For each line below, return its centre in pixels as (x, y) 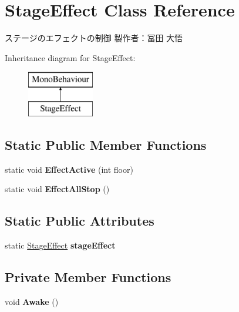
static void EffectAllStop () (57, 189)
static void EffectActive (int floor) (69, 169)
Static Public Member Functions (106, 144)
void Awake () (32, 301)
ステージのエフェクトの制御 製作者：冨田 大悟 (94, 38)
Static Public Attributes (80, 221)
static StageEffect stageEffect (60, 245)
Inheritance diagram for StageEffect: (70, 57)
